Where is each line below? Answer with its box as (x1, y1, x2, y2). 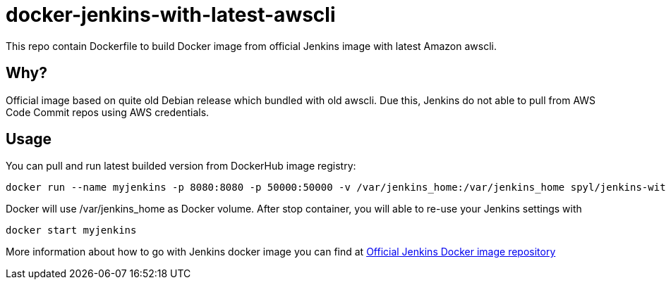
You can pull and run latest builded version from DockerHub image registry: (6, 160, 356, 172)
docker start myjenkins (6, 224, 137, 236)
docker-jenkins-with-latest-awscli (6, 3, 336, 27)
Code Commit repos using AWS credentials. (6, 106, 210, 118)
